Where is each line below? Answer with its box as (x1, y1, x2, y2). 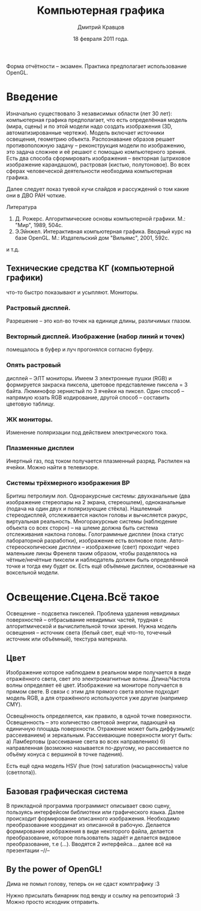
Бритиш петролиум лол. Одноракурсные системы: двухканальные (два (6, 492, 191, 499)
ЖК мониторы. (6, 415, 53, 424)
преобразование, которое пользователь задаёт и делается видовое (6, 834, 181, 841)
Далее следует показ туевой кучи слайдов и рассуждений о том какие (6, 185, 190, 192)
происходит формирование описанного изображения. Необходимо (6, 815, 180, 822)
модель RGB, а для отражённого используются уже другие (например (6, 695, 188, 702)
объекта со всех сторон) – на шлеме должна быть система (6, 524, 158, 532)
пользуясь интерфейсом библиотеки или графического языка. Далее (6, 809, 185, 816)
